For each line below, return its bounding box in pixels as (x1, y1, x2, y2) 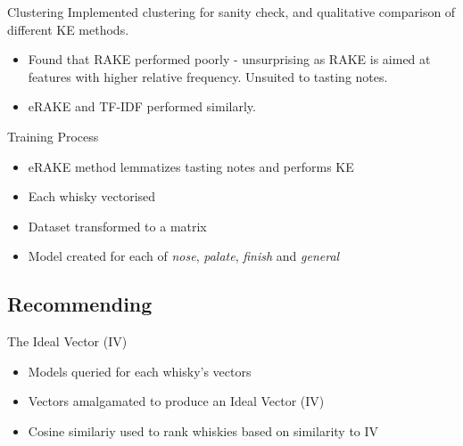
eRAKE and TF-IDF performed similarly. (28, 97, 256, 116)
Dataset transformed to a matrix (28, 216, 207, 235)
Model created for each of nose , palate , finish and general (28, 247, 340, 265)
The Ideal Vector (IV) (7, 332, 128, 351)
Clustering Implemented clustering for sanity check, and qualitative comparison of (7, 3, 456, 20)
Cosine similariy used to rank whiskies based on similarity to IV (28, 421, 379, 440)
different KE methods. (7, 20, 129, 38)
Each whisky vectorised (28, 187, 156, 206)
